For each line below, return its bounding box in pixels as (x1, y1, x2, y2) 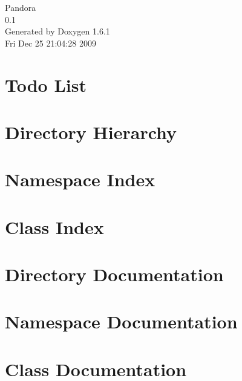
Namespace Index (5, 167, 155, 192)
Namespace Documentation (5, 309, 238, 334)
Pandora (5, 1, 36, 13)
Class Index (5, 214, 104, 239)
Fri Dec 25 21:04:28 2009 (5, 36, 96, 49)
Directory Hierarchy (5, 119, 177, 144)
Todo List (5, 72, 87, 97)
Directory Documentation (5, 262, 224, 287)
